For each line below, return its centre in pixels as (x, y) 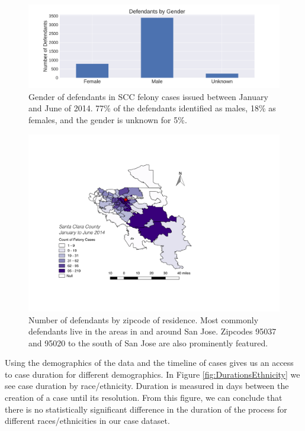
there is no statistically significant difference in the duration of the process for (146, 409)
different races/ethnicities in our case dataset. (87, 421)
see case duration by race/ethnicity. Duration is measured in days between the (147, 386)
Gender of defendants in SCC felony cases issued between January (148, 96)
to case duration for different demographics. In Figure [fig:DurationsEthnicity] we (152, 374)
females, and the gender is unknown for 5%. (108, 119)
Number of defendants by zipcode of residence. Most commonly (144, 319)
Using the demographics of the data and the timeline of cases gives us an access (149, 363)
